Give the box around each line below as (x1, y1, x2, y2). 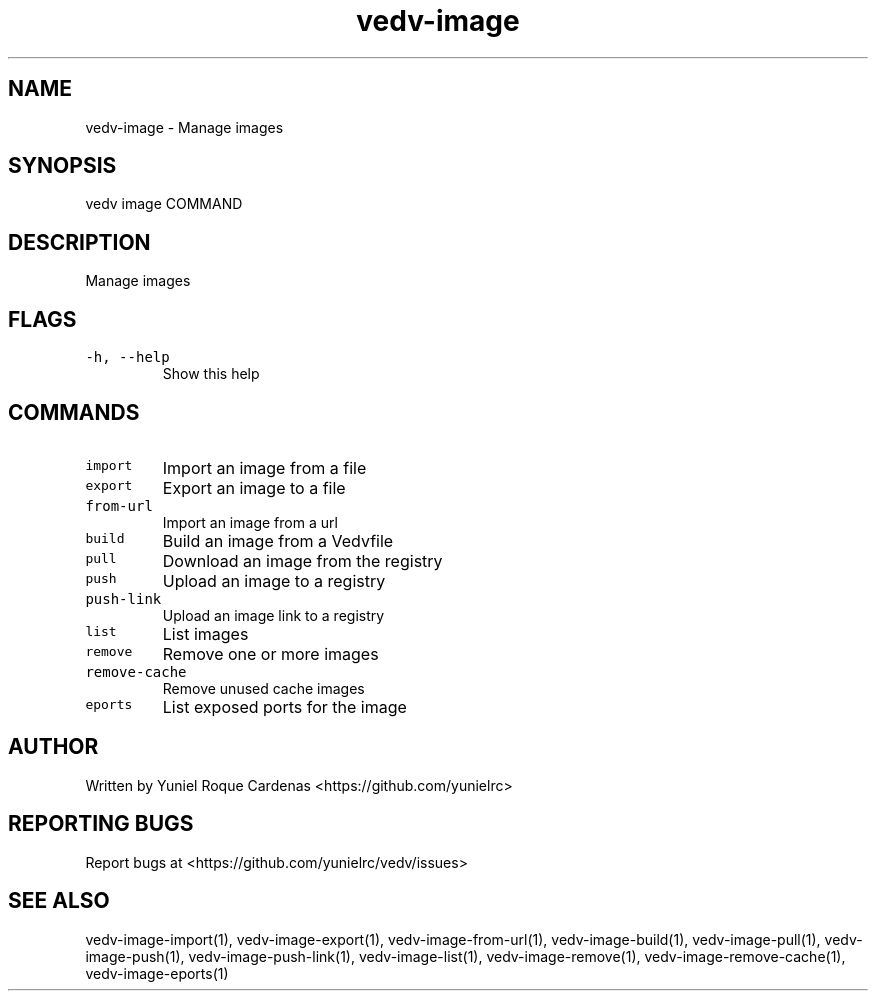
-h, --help (85, 349, 170, 366)
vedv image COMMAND (85, 195, 243, 213)
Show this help (162, 365, 260, 383)
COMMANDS (8, 399, 140, 425)
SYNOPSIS (8, 153, 117, 179)
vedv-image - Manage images (85, 118, 284, 136)
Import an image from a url (162, 513, 338, 531)
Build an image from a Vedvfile (162, 530, 394, 551)
